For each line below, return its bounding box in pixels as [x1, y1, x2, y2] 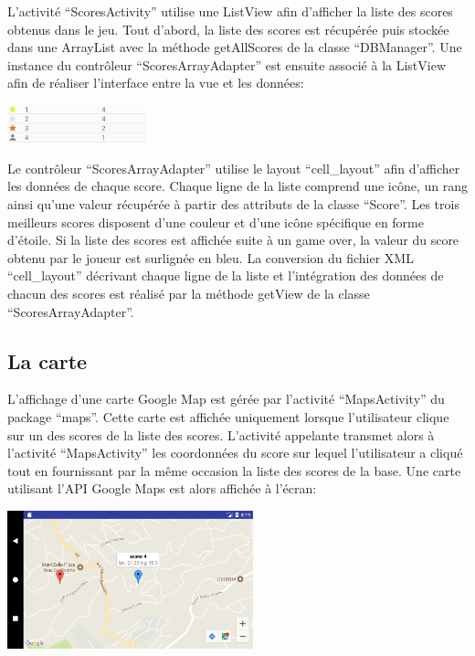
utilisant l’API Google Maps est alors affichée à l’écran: [7, 479, 317, 498]
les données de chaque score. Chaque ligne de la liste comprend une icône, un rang [7, 176, 468, 196]
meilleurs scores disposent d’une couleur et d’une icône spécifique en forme [7, 212, 424, 231]
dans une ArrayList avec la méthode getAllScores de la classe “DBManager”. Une [7, 37, 462, 57]
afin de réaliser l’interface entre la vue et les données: [7, 73, 304, 92]
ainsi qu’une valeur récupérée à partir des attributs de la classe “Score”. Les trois [7, 195, 459, 214]
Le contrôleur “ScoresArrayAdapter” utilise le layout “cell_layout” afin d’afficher [7, 158, 460, 177]
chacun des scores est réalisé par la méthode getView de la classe [7, 284, 370, 303]
